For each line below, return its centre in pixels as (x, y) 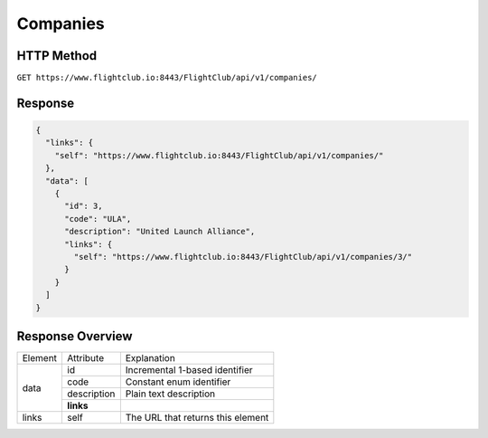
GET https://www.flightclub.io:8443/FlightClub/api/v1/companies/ (167, 78)
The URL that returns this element (197, 418)
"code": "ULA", (98, 219)
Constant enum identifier (178, 382)
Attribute (85, 358)
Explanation (150, 358)
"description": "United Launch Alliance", (160, 232)
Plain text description (170, 394)
